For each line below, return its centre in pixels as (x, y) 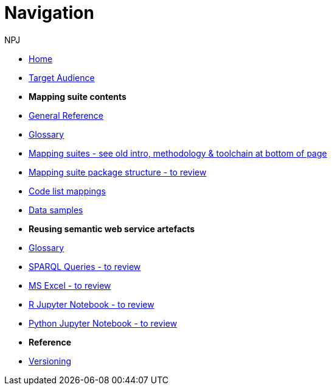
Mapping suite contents (78, 96)
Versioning (50, 361)
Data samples (56, 210)
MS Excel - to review (70, 285)
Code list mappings (67, 191)
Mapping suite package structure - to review (118, 172)
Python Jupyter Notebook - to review (103, 323)
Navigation (49, 13)
